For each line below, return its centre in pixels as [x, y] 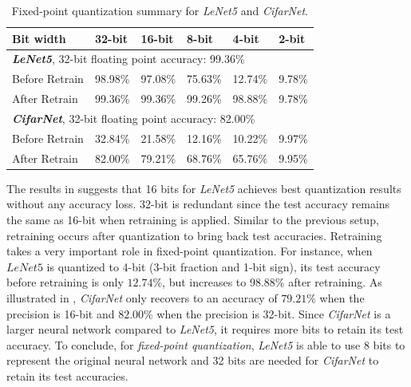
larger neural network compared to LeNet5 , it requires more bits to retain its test [205, 329]
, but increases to [204, 282]
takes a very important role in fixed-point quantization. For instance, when [190, 251]
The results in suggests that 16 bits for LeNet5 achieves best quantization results [204, 188]
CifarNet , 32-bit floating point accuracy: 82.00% [134, 118]
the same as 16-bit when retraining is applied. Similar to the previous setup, [193, 219]
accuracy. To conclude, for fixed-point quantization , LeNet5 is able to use [184, 344]
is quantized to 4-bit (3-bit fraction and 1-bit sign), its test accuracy [213, 266]
